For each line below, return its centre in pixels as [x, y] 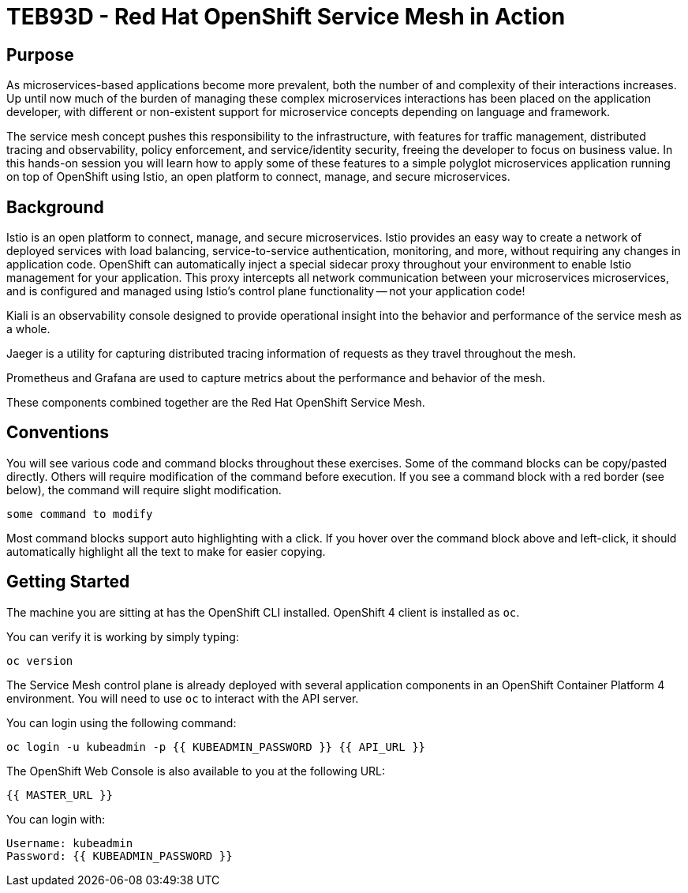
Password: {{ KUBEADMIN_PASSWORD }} [120, 855]
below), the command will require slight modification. [144, 490]
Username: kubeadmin [70, 843]
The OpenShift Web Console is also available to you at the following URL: [196, 771]
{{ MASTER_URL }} [60, 795]
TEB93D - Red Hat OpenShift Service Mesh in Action [286, 17]
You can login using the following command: [122, 722]
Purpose [40, 54]
